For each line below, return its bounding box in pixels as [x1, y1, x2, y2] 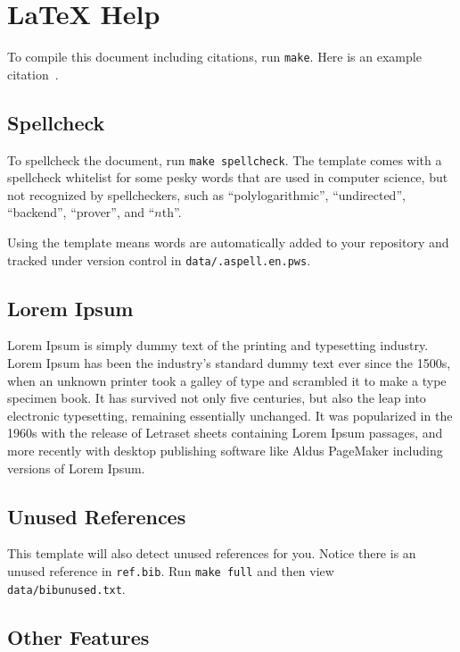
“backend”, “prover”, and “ [7, 203, 155, 222]
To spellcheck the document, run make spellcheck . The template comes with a [7, 150, 442, 169]
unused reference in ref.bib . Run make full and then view [7, 562, 334, 581]
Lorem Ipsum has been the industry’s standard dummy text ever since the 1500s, [7, 354, 451, 372]
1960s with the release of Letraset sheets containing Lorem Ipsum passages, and [7, 423, 443, 442]
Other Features [7, 623, 150, 650]
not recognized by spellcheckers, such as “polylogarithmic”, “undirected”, [7, 185, 406, 204]
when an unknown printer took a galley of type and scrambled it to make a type [7, 371, 447, 389]
